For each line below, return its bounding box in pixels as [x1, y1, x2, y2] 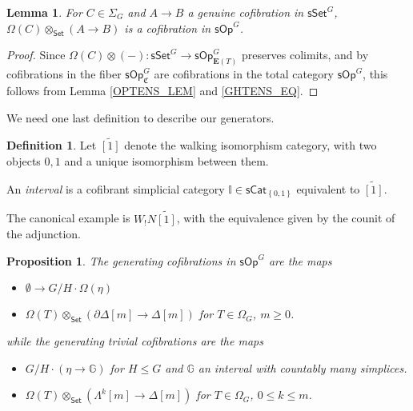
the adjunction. [6, 225, 81, 242]
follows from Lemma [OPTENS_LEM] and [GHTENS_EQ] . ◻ [6, 82, 319, 99]
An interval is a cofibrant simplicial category [6, 180, 225, 197]
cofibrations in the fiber [6, 66, 122, 82]
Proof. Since [6, 46, 66, 63]
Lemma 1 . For [6, 4, 82, 20]
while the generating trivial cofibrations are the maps [6, 333, 263, 349]
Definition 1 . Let [6, 137, 97, 154]
